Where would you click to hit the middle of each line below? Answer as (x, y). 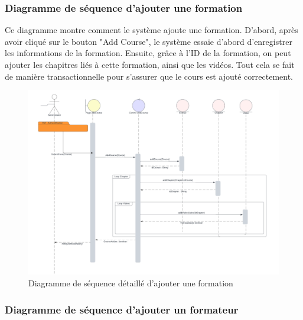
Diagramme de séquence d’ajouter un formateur (122, 309)
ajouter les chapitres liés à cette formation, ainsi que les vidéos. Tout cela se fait (150, 64)
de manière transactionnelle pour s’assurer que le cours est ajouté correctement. (149, 76)
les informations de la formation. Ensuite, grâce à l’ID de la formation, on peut (148, 53)
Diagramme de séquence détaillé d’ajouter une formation (131, 283)
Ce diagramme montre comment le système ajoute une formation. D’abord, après (151, 30)
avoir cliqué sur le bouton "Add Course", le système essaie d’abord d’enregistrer (149, 41)
